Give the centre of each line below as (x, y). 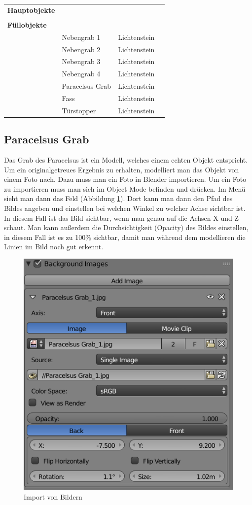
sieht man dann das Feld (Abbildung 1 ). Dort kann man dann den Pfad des (118, 198)
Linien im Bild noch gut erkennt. (54, 247)
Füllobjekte (27, 24)
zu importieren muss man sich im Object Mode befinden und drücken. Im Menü (125, 188)
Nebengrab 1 (81, 37)
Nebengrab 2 (81, 49)
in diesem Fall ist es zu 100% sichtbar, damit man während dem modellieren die (125, 237)
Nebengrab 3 (81, 61)
